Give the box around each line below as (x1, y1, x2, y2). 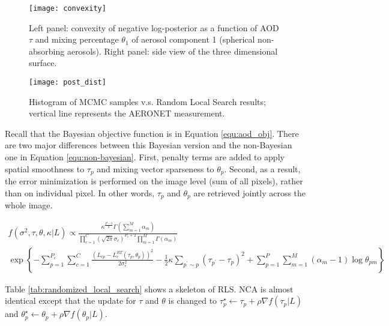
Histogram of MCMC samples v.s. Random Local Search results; (29, 95, 266, 107)
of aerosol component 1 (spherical (131, 33, 255, 46)
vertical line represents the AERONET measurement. (29, 107, 225, 119)
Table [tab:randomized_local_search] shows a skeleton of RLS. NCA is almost (5, 282, 294, 295)
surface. (29, 56, 57, 69)
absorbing (29, 44, 65, 57)
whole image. (5, 199, 53, 211)
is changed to (168, 294, 217, 307)
